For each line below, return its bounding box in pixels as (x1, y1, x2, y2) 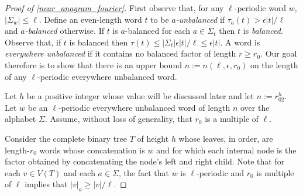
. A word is (220, 36, 260, 48)
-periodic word (234, 2, 287, 13)
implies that (25, 178, 68, 190)
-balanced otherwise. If (25, 24, 104, 37)
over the (240, 101, 270, 113)
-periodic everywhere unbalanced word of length (58, 101, 230, 113)
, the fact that (119, 166, 169, 178)
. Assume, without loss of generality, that (44, 113, 192, 125)
